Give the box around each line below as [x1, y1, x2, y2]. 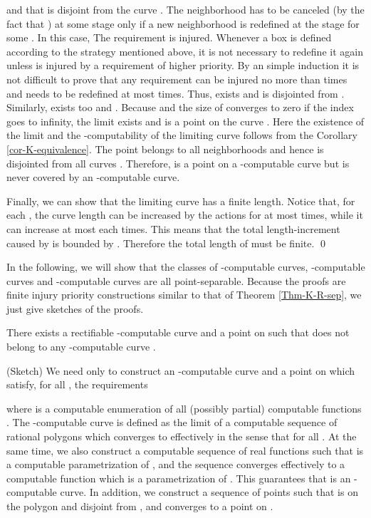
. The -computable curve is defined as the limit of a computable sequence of [6, 415, 338, 430]
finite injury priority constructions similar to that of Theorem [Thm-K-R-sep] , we [6, 287, 362, 302]
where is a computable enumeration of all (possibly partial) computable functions [6, 400, 362, 415]
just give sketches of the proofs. [6, 301, 144, 316]
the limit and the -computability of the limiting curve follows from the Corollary [6, 128, 357, 143]
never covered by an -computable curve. [6, 170, 180, 185]
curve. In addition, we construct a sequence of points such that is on [60, 485, 358, 499]
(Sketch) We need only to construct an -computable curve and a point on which [6, 363, 355, 378]
